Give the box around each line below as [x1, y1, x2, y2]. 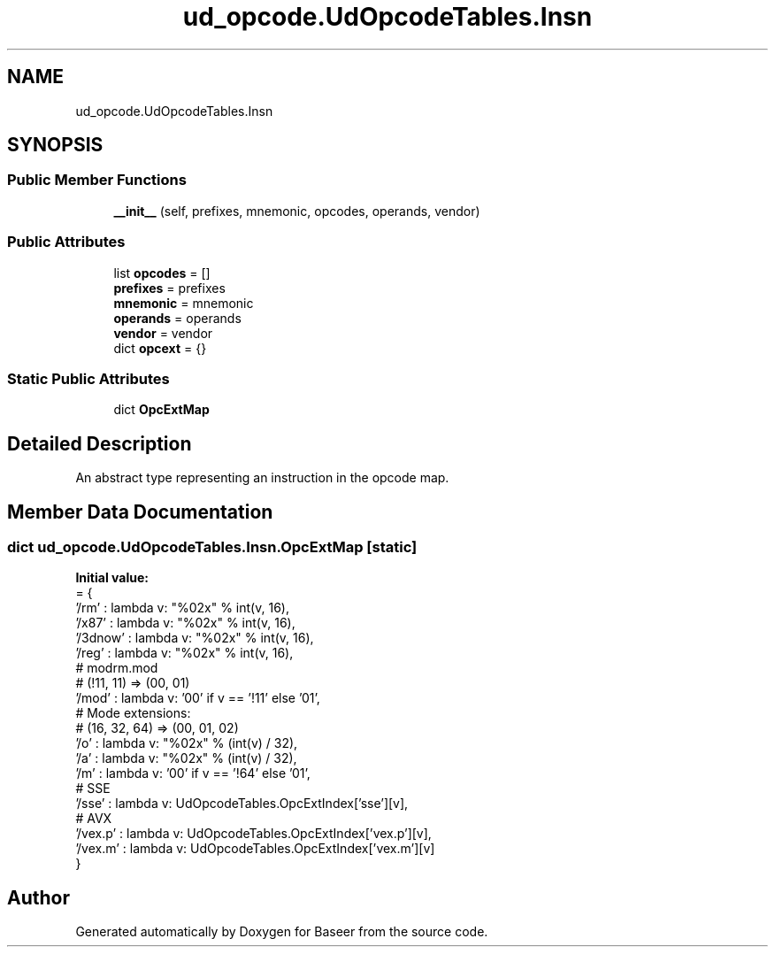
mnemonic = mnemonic [113, 295, 254, 311]
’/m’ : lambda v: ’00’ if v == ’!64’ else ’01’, [75, 766, 311, 781]
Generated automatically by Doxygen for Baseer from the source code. [75, 924, 488, 940]
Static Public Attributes [7, 369, 170, 388]
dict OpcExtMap [113, 402, 210, 418]
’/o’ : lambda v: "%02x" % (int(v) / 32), [75, 735, 298, 751]
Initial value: [75, 570, 149, 586]
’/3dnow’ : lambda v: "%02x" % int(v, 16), [75, 630, 314, 646]
